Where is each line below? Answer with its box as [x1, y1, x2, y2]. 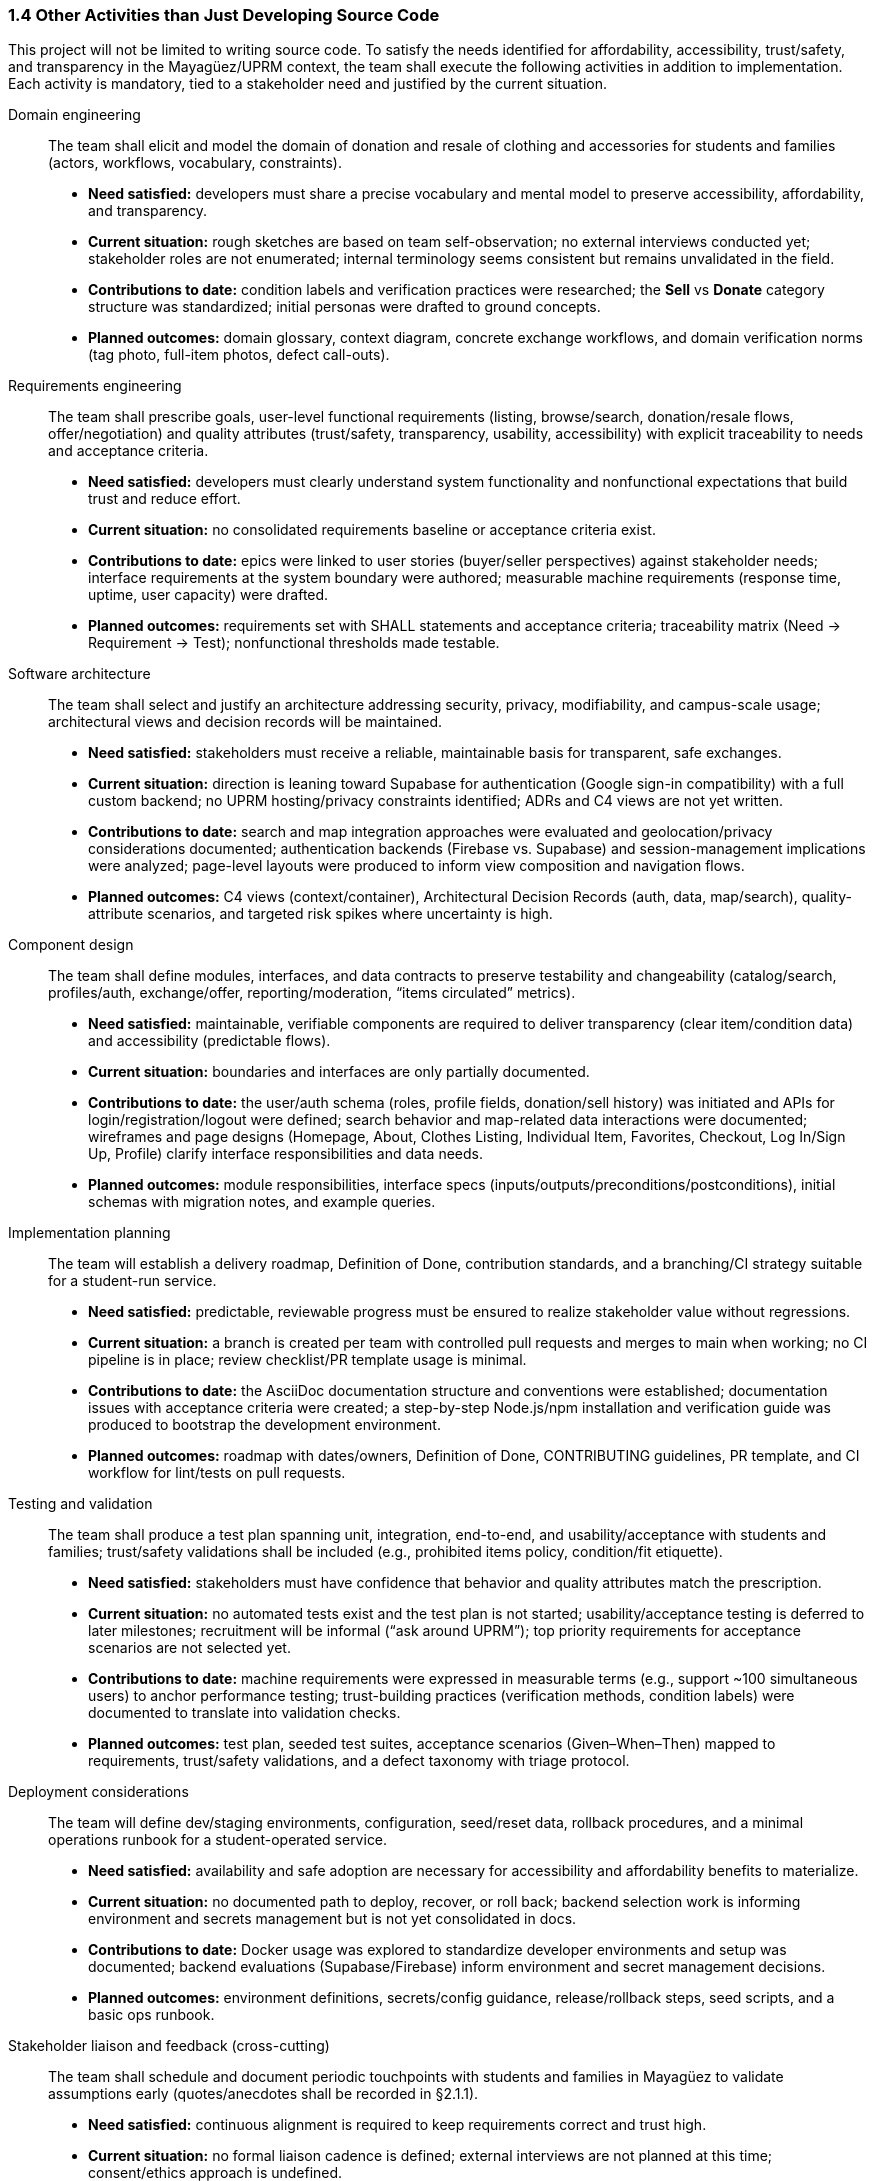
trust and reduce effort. [88, 490, 241, 508]
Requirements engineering [8, 377, 182, 395]
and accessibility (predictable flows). [88, 1032, 331, 1050]
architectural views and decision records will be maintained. [48, 713, 443, 731]
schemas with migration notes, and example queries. [88, 1193, 436, 1211]
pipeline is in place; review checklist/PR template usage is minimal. [88, 1351, 527, 1369]
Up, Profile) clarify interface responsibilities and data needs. [88, 1145, 483, 1163]
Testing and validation [8, 1495, 153, 1513]
